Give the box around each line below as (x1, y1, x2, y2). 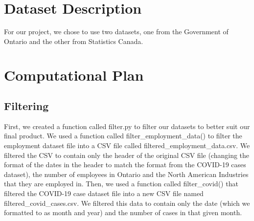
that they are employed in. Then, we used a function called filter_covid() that (4, 178, 238, 189)
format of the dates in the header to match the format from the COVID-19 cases (4, 159, 246, 170)
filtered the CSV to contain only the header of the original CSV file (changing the (4, 150, 250, 160)
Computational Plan (4, 65, 144, 85)
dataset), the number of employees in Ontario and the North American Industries (4, 169, 249, 179)
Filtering (4, 98, 49, 113)
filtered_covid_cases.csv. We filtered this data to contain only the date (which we (4, 198, 250, 208)
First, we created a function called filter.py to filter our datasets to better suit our (4, 121, 250, 131)
